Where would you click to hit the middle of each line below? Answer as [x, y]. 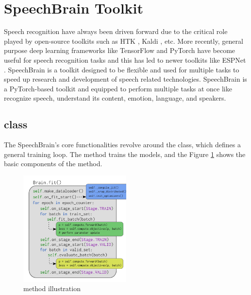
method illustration [52, 288]
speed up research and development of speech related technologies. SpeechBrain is [125, 79]
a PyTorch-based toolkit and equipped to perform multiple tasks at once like [118, 88]
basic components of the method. [53, 164]
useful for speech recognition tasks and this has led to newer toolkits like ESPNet [125, 60]
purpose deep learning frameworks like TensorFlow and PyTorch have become [120, 50]
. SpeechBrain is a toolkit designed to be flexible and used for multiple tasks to [122, 69]
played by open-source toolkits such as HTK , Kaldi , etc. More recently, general [124, 41]
